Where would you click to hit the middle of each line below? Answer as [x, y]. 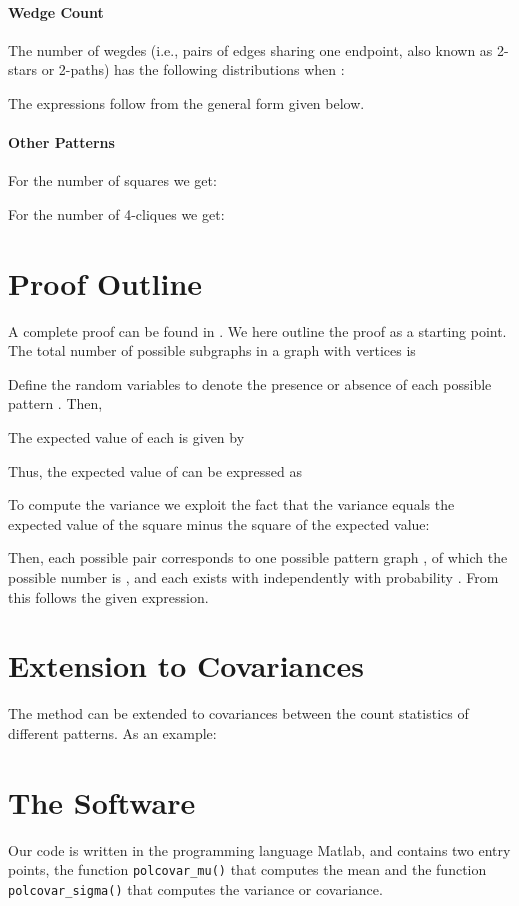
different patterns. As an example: [112, 732]
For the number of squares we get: [112, 180]
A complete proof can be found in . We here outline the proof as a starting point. [257, 330]
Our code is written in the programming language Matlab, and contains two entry [259, 849]
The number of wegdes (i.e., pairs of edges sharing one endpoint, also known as [250, 49]
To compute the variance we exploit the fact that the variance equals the [231, 504]
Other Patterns [61, 142]
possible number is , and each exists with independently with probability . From [253, 577]
